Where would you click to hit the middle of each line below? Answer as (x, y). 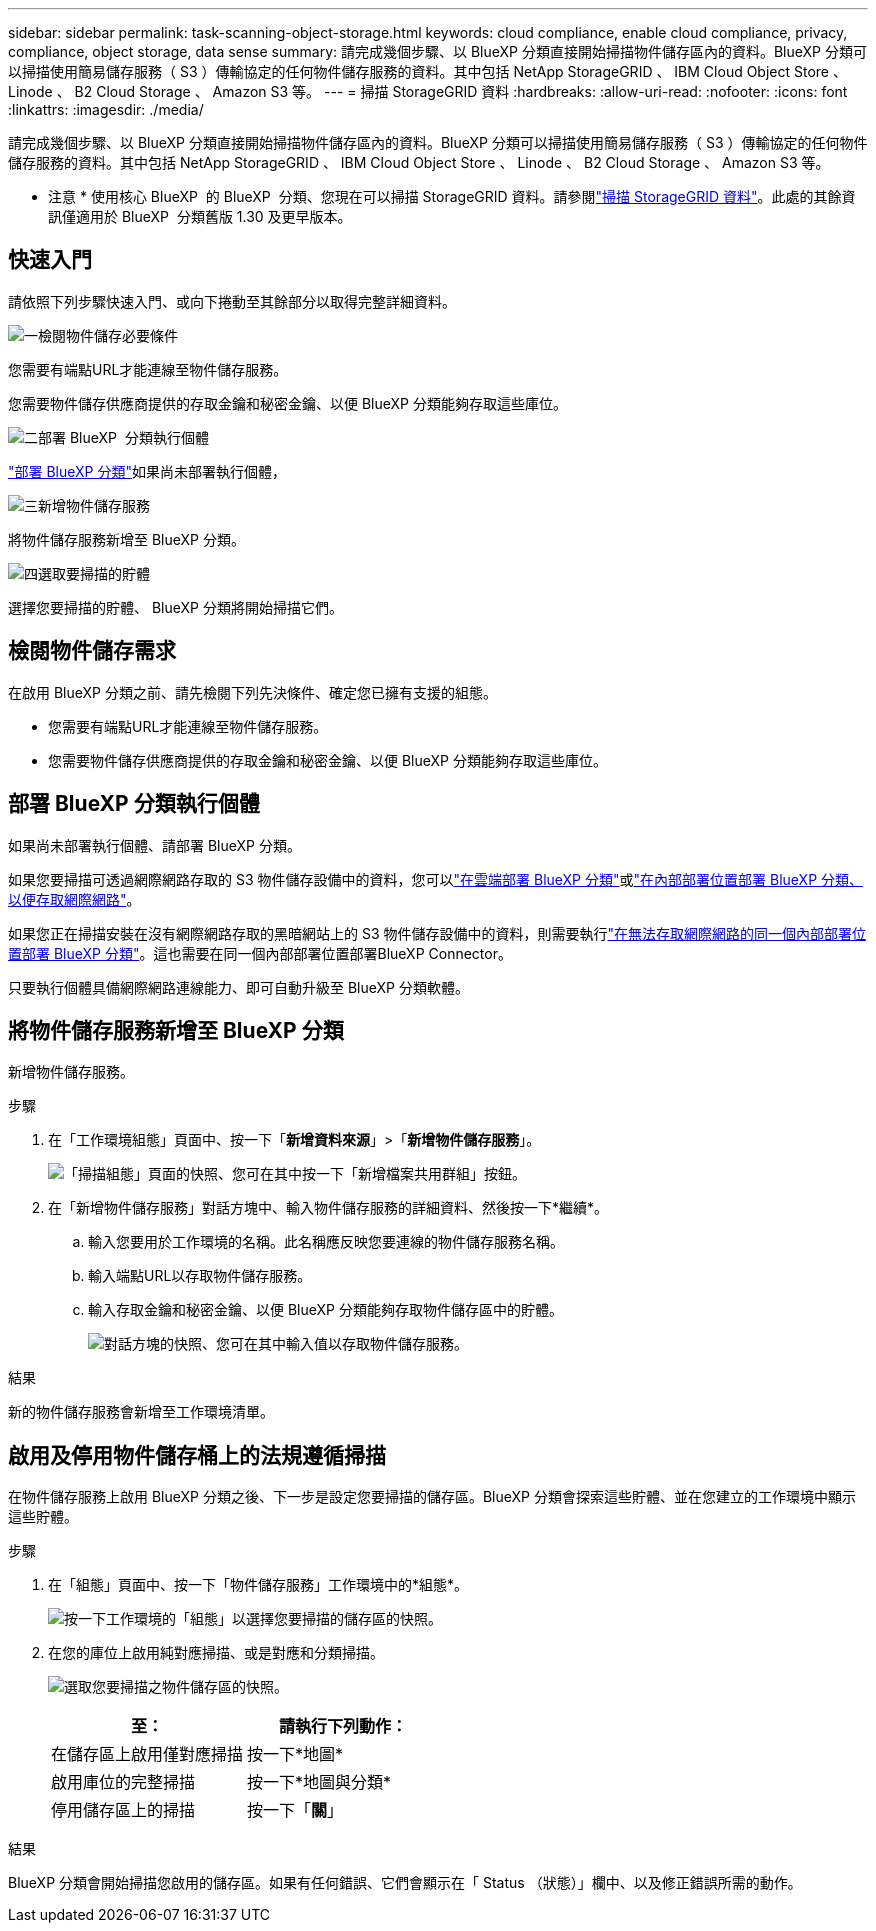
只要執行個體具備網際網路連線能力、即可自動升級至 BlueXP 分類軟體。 (238, 987)
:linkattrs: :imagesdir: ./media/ (106, 109)
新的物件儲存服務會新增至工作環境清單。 (141, 1412)
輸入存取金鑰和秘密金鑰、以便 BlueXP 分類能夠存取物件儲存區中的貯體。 (325, 1310)
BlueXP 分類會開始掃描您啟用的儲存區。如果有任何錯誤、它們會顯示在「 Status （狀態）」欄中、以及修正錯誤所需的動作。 (405, 1883)
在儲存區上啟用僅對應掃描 (147, 1754)
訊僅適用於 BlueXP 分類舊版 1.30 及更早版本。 (200, 216)
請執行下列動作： (343, 1726)
